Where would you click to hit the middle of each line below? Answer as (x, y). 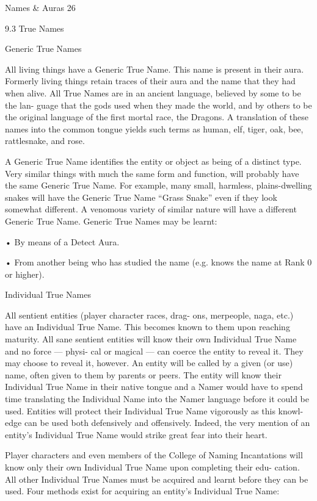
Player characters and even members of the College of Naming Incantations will (154, 455)
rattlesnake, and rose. (45, 141)
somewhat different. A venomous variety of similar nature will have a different (151, 209)
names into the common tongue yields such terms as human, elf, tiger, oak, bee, (154, 128)
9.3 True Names (35, 28)
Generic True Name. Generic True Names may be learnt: (111, 221)
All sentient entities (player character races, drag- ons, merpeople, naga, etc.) (149, 315)
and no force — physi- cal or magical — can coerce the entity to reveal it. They (154, 351)
